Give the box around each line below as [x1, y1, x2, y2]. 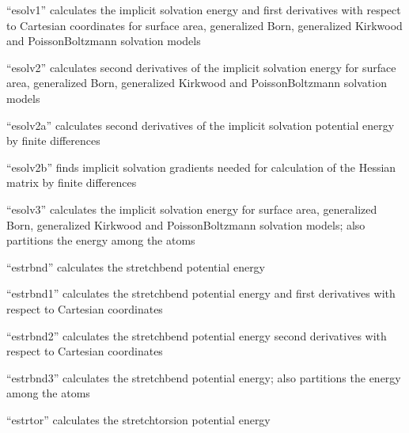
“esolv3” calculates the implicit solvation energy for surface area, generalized [6, 200, 377, 217]
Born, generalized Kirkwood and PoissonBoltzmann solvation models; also [6, 216, 365, 233]
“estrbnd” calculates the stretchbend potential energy [6, 258, 266, 275]
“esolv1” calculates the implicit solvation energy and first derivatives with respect [6, 2, 401, 17]
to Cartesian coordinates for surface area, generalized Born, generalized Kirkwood [6, 17, 403, 33]
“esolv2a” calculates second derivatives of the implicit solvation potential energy [6, 116, 395, 133]
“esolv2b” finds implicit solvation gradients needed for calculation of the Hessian [6, 158, 396, 175]
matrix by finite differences [6, 174, 137, 191]
